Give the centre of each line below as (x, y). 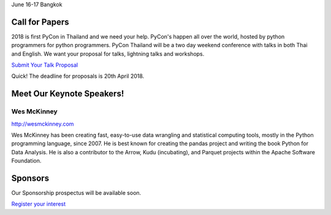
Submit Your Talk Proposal (45, 65)
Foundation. (26, 161)
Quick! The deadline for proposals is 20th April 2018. (78, 76)
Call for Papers (40, 22)
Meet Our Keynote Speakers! (68, 94)
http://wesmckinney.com (43, 124)
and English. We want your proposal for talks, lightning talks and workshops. (108, 54)
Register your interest (39, 204)
